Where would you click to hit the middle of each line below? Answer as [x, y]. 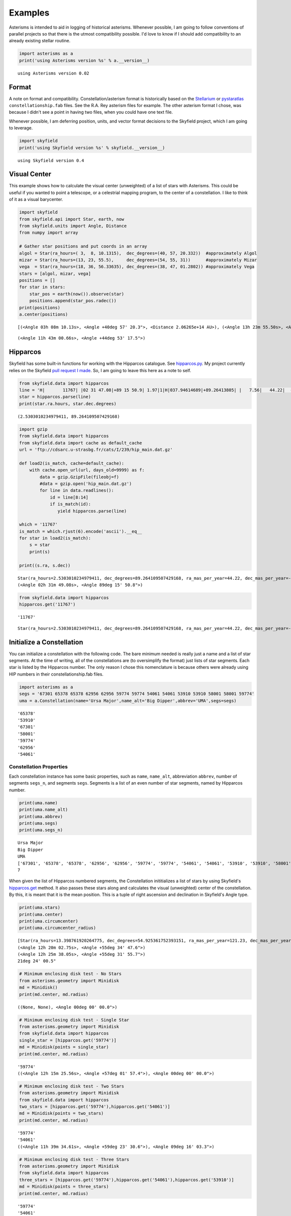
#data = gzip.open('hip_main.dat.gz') [86, 483]
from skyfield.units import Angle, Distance [73, 226]
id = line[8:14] [69, 497]
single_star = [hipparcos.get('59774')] [68, 1040]
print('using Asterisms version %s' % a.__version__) [84, 60]
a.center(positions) [43, 314]
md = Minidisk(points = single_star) [64, 1047]
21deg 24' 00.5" [37, 961]
